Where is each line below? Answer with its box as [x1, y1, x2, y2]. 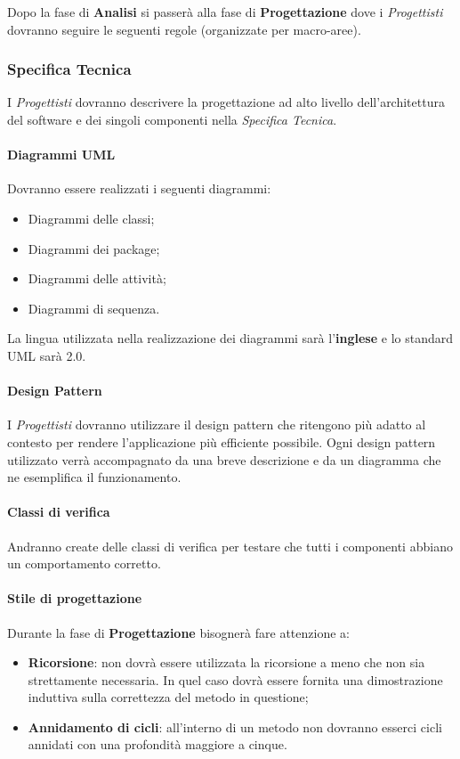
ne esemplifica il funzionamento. [7, 468, 182, 486]
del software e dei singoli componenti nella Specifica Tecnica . [7, 110, 337, 128]
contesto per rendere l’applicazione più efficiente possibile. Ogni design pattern [7, 432, 436, 451]
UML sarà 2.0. [7, 346, 86, 364]
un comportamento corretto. [7, 554, 161, 573]
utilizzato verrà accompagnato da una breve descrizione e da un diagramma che [7, 450, 441, 469]
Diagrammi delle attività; [28, 269, 166, 288]
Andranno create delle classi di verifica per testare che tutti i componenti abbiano [7, 536, 453, 555]
